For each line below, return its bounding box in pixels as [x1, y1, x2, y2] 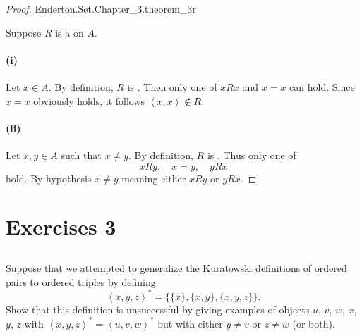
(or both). [292, 316, 335, 330]
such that [61, 147, 102, 162]
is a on [55, 25, 84, 39]
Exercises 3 [6, 212, 116, 241]
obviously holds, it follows [33, 93, 145, 108]
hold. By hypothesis [6, 170, 92, 185]
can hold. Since [289, 79, 355, 94]
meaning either [121, 170, 186, 185]
